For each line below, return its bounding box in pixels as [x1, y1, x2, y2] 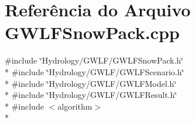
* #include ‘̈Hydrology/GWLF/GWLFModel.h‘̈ [5, 77, 177, 89]
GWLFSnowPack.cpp [5, 20, 180, 44]
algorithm [57, 100, 93, 112]
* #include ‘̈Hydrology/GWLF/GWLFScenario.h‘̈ [5, 65, 184, 78]
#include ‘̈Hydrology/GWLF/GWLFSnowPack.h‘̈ [5, 54, 183, 66]
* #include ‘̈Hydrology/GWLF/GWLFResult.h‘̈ [5, 89, 177, 101]
